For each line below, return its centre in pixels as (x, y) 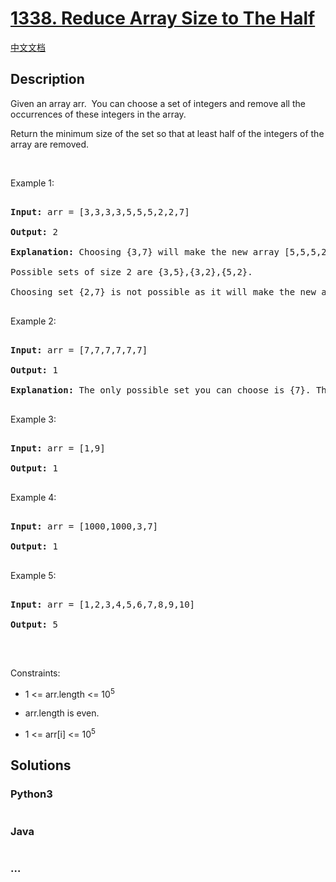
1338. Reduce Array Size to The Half (163, 18)
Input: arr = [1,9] (58, 448)
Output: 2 (34, 231)
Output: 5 (34, 624)
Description (47, 79)
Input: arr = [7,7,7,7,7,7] (79, 350)
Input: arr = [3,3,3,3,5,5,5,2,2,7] (100, 211)
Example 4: (33, 497)
